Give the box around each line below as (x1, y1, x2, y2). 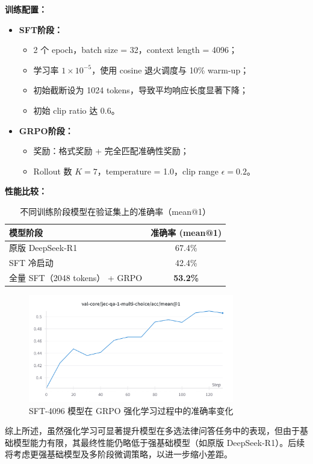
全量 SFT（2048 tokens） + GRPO (9, 271, 143, 284)
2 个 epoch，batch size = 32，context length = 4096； (33, 43, 237, 56)
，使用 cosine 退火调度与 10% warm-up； (91, 63, 249, 76)
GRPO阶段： (19, 124, 73, 137)
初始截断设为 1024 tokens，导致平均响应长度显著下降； (33, 84, 248, 96)
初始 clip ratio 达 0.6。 (33, 104, 120, 116)
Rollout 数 (33, 164, 72, 177)
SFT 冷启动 (9, 256, 54, 269)
